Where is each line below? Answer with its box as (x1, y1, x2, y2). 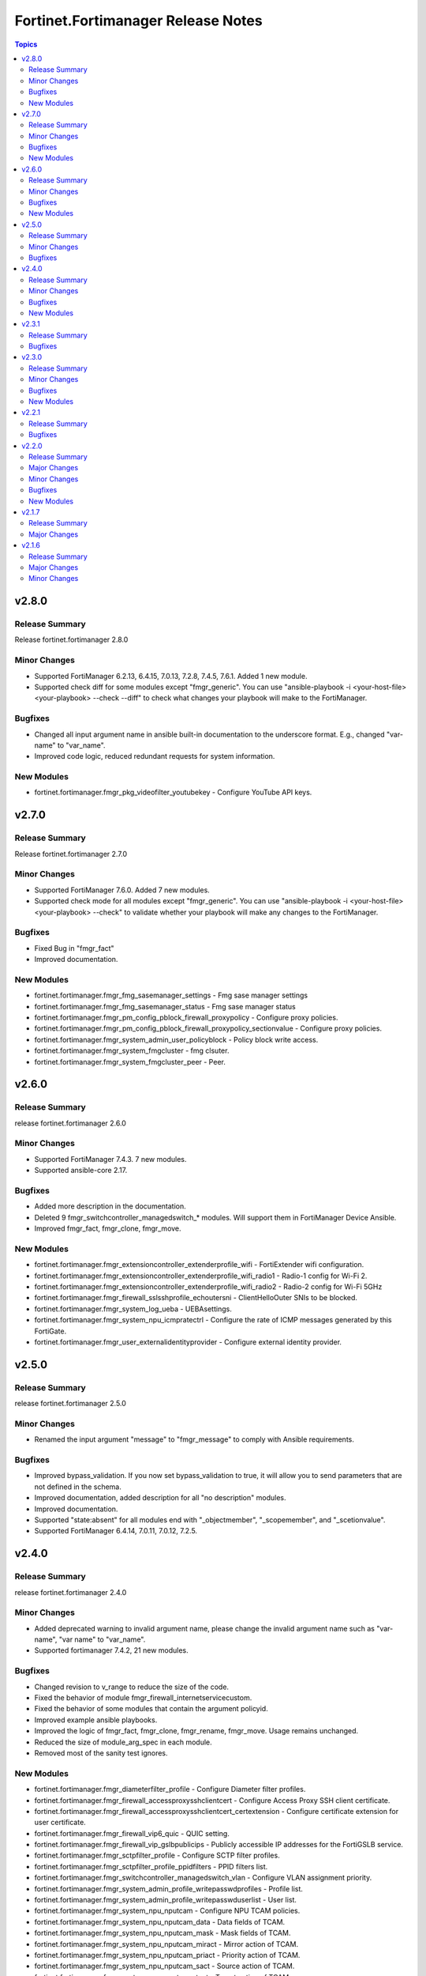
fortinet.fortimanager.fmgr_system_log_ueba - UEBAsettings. (34, 1304, 232, 1314)
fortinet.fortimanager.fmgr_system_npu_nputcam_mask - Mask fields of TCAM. (34, 1929, 291, 1938)
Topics (14, 40, 38, 49)
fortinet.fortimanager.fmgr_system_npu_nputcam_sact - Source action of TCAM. (34, 1961, 295, 1971)
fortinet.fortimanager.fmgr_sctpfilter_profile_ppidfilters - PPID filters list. (34, 1861, 268, 1871)
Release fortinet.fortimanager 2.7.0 (14, 849, 128, 858)
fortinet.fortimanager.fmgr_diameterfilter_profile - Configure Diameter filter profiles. (34, 1785, 306, 1794)
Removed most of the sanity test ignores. (34, 1748, 169, 1758)
